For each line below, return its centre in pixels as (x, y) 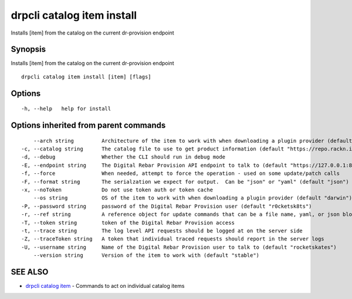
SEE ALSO (30, 272)
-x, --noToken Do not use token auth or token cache (117, 190)
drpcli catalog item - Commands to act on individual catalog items (105, 286)
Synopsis (28, 49)
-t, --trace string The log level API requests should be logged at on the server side (162, 231)
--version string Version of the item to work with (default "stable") (146, 255)
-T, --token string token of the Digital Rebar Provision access (128, 223)
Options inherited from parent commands (88, 126)
